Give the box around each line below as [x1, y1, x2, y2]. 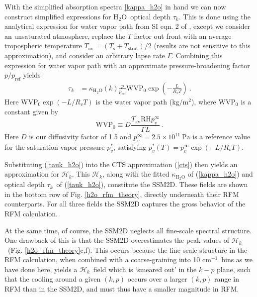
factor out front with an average [134, 30, 232, 41]
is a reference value [192, 131, 251, 142]
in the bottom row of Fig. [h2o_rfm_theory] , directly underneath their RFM [4, 189, 239, 199]
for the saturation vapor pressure [4, 141, 105, 152]
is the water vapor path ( [95, 96, 172, 106]
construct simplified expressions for [4, 11, 111, 21]
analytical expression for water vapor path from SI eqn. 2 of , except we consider [4, 21, 251, 31]
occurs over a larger [127, 274, 187, 284]
